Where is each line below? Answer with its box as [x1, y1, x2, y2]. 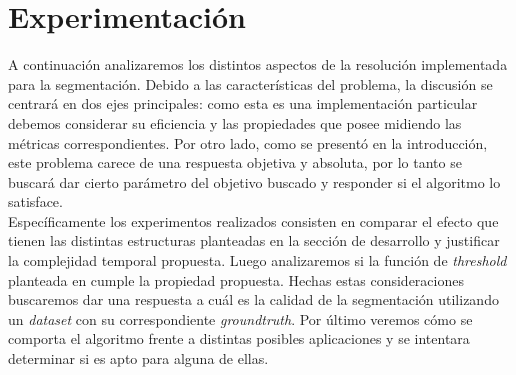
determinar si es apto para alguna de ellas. [8, 348, 269, 369]
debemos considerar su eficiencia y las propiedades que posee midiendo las [8, 112, 462, 133]
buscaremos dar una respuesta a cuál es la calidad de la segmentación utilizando [8, 289, 499, 310]
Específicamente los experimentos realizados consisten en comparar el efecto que [8, 210, 499, 231]
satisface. [8, 191, 63, 212]
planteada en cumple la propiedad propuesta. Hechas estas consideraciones [8, 269, 464, 290]
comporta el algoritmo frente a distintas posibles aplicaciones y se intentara [8, 328, 470, 349]
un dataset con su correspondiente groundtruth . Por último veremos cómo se [8, 308, 473, 329]
